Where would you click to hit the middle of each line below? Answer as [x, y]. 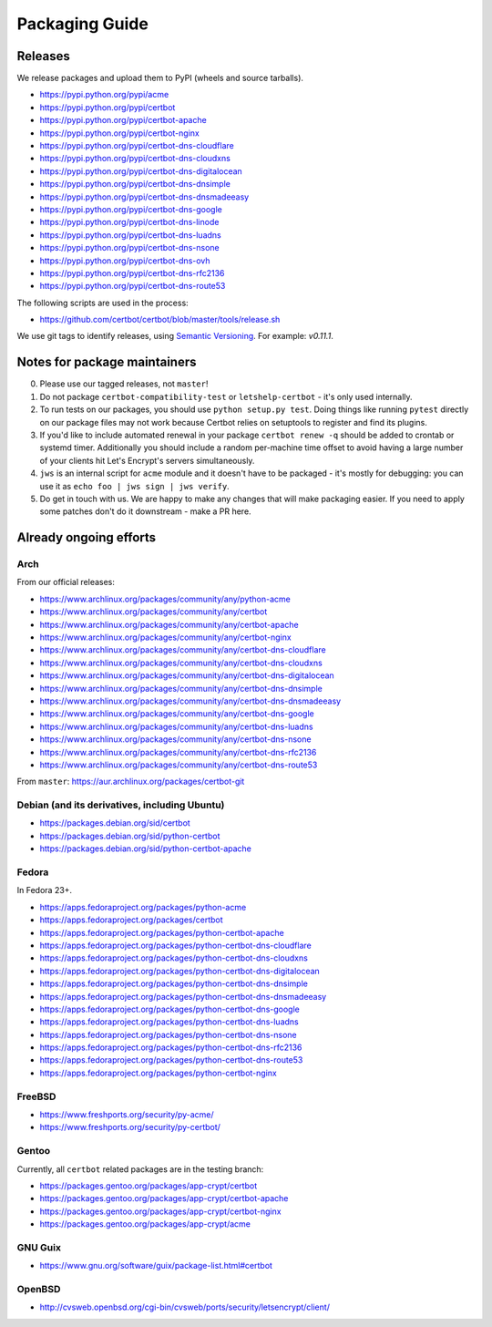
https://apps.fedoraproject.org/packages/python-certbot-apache [162, 932]
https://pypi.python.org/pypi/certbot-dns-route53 [133, 286]
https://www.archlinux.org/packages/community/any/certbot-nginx [165, 637]
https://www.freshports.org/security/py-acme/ [127, 1114]
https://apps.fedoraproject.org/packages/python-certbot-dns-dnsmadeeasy [183, 996]
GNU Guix [39, 1247]
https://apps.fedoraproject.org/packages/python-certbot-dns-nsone [168, 1034]
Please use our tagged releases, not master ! [124, 384]
